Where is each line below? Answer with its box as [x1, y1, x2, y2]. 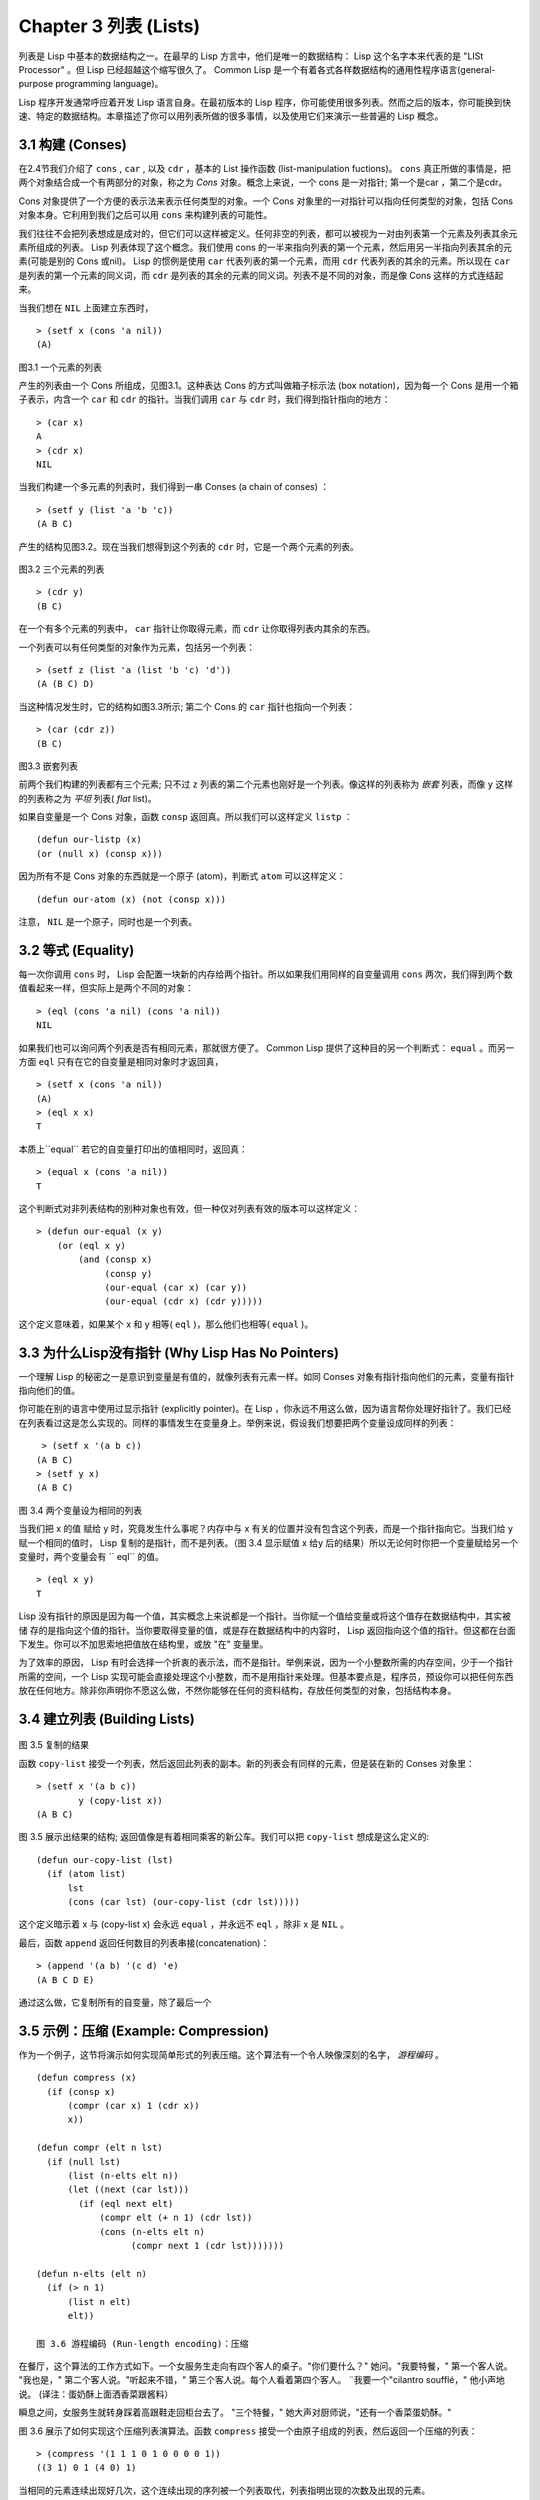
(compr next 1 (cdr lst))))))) [130, 2240, 285, 2251]
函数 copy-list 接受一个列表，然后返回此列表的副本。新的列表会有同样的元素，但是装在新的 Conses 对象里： [18, 1757, 475, 1769]
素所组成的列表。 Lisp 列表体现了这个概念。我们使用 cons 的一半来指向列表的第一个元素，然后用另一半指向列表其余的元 [18, 241, 513, 253]
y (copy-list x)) [78, 1795, 164, 1806]
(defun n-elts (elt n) [36, 2268, 148, 2279]
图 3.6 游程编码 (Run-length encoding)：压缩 [36, 2338, 249, 2349]
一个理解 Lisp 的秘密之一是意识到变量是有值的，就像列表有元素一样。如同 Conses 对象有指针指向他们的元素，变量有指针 [18, 1370, 515, 1382]
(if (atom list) [46, 1868, 127, 1880]
